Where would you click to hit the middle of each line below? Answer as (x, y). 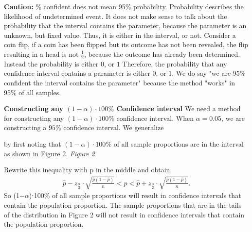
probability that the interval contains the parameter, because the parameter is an (125, 25)
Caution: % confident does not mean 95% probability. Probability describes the (124, 6)
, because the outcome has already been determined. (162, 54)
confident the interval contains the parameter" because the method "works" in (119, 82)
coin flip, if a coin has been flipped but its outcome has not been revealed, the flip (126, 44)
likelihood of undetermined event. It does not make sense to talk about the (116, 16)
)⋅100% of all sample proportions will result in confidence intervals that (135, 195)
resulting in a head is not (41, 54)
